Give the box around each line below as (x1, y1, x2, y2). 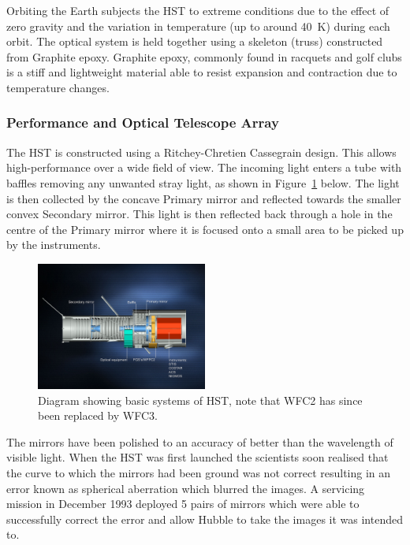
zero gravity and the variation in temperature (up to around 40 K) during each (6, 17, 390, 34)
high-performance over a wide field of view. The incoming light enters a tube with (6, 159, 402, 176)
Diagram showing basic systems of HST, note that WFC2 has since (38, 391, 363, 408)
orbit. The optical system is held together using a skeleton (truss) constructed (6, 33, 383, 50)
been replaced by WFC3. (38, 407, 158, 424)
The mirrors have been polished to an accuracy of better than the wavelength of (6, 433, 393, 450)
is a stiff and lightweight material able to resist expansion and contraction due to (6, 64, 397, 80)
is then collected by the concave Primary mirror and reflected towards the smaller (6, 190, 401, 206)
